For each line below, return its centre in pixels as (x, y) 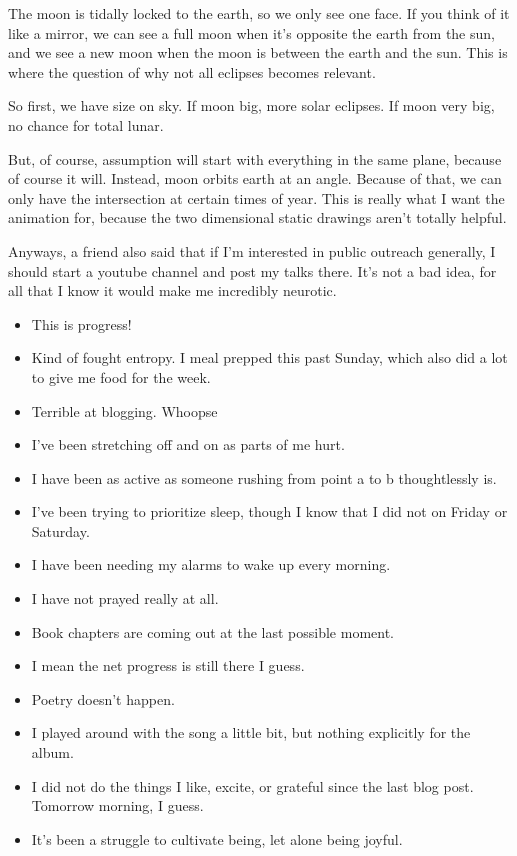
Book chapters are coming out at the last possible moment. (213, 631)
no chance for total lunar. (86, 124)
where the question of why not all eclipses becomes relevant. (192, 71)
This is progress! (81, 323)
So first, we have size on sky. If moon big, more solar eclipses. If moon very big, (251, 105)
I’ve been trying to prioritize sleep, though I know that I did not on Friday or (269, 511)
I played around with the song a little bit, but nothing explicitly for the (251, 732)
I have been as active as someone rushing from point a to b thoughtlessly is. (264, 477)
